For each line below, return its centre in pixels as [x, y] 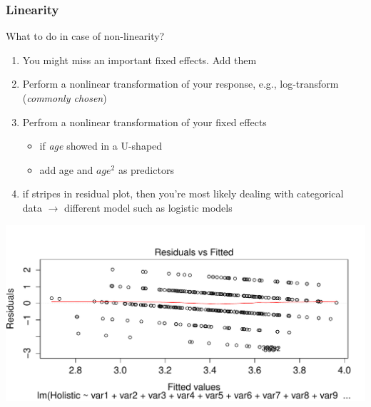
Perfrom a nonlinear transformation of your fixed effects [144, 122]
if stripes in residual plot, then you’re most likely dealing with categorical [183, 194]
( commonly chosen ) [65, 98]
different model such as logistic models [148, 207]
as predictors [146, 169]
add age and [66, 169]
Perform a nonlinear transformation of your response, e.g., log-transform [181, 84]
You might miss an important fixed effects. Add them [139, 60]
